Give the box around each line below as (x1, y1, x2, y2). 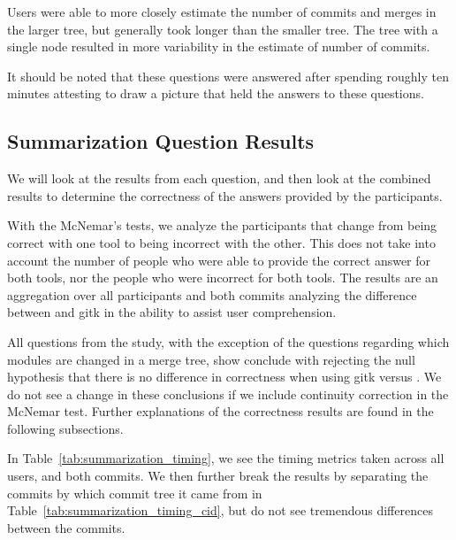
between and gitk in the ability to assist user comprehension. (7, 303, 337, 321)
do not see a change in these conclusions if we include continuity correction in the (7, 384, 449, 403)
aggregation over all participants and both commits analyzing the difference (7, 285, 417, 304)
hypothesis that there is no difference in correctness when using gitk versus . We (7, 367, 442, 386)
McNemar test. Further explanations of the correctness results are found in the (7, 402, 434, 420)
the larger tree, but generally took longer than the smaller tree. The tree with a (7, 19, 438, 38)
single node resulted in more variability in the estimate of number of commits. (7, 37, 430, 56)
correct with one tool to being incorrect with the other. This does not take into (7, 233, 436, 251)
